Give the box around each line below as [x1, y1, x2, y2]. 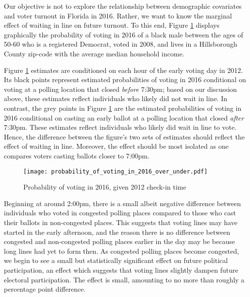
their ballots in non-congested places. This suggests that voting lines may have [4, 217, 237, 227]
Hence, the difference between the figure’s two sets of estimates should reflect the [4, 131, 245, 141]
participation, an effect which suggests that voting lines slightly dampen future [4, 264, 238, 275]
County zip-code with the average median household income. [4, 48, 184, 58]
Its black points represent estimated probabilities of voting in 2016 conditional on [4, 74, 246, 85]
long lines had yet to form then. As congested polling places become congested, [4, 245, 239, 256]
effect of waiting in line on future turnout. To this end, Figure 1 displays [4, 20, 219, 30]
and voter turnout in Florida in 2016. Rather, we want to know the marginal [4, 10, 232, 20]
